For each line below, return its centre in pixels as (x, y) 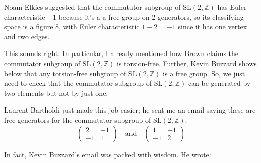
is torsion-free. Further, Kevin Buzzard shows (187, 63)
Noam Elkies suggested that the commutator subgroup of (92, 7)
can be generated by (219, 83)
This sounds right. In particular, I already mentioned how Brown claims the (121, 53)
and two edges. (27, 36)
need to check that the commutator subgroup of (78, 83)
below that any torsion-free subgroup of (65, 73)
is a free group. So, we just (204, 73)
